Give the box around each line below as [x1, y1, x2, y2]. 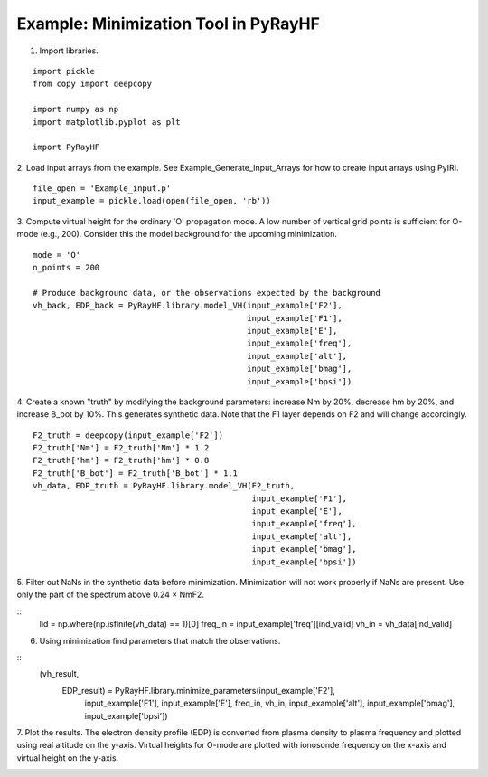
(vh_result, [39, 668, 80, 679]
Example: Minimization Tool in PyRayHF [16, 14, 321, 33]
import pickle [33, 66, 95, 76]
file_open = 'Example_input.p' [33, 184, 172, 194]
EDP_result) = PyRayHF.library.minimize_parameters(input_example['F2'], [61, 685, 336, 696]
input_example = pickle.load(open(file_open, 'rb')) [33, 195, 271, 206]
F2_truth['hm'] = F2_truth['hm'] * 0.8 [33, 455, 210, 466]
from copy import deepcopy [33, 79, 153, 90]
